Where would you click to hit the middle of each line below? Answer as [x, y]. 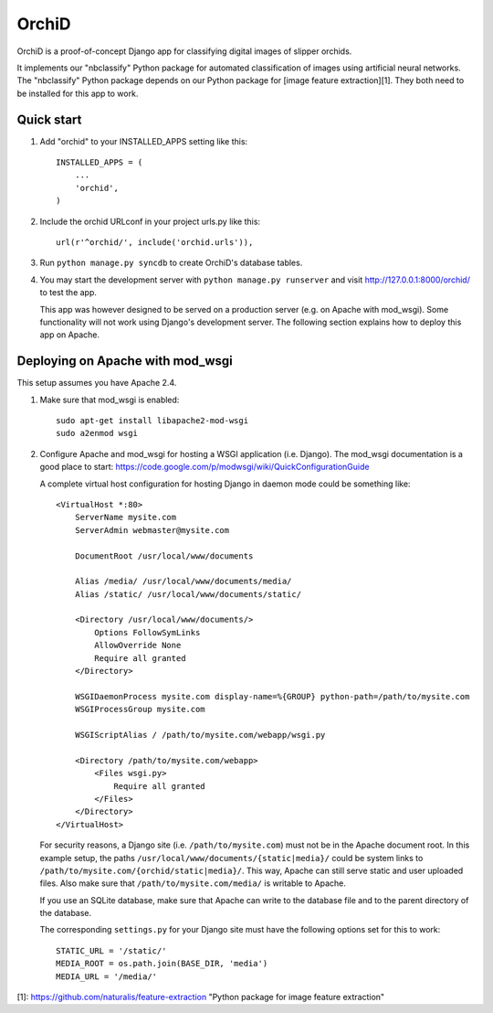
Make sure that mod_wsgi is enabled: [110, 400]
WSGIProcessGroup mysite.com [140, 709]
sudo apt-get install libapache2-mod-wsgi [152, 421]
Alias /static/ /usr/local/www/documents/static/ [188, 594]
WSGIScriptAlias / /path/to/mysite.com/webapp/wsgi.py [200, 735]
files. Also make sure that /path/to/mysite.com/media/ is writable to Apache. [193, 883]
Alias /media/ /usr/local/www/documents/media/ [183, 581]
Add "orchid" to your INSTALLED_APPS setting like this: [144, 141]
